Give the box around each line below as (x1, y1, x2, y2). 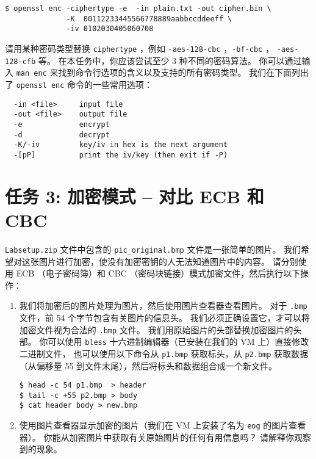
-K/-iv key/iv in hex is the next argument (13, 140, 228, 150)
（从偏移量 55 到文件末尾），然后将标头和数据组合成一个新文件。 (19, 359, 278, 372)
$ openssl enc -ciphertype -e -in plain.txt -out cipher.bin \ (5, 4, 271, 13)
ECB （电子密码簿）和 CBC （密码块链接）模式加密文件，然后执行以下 (16, 267, 301, 280)
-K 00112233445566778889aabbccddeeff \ (66, 14, 232, 23)
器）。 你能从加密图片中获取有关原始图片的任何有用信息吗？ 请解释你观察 (19, 430, 312, 443)
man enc (16, 69, 47, 78)
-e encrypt (13, 120, 110, 129)
